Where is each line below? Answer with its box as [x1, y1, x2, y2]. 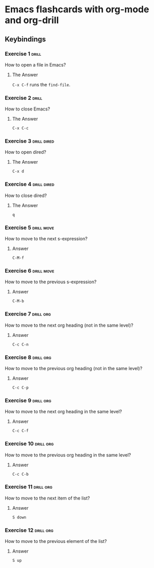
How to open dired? [5, 149, 47, 155]
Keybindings [5, 35, 47, 43]
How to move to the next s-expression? [5, 236, 88, 242]
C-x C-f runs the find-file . [12, 81, 71, 87]
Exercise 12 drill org [5, 527, 54, 534]
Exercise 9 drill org [5, 397, 52, 404]
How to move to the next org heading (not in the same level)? [5, 322, 134, 328]
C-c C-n [12, 342, 29, 347]
